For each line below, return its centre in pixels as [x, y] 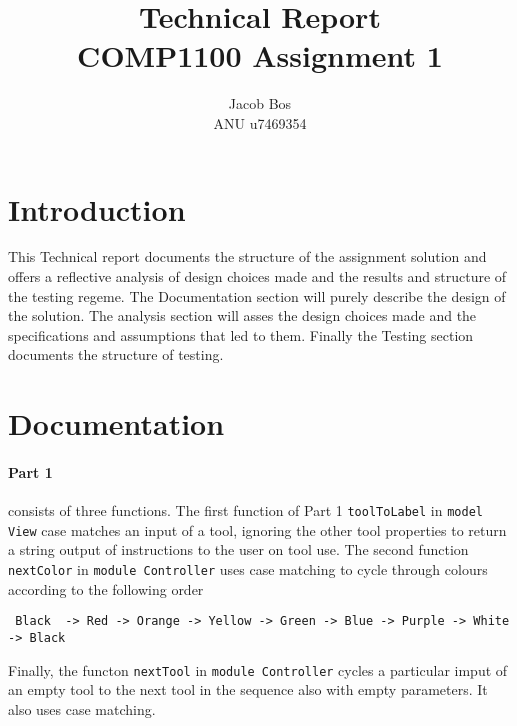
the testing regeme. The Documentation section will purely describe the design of [257, 295]
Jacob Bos [260, 103]
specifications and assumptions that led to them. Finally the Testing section [241, 334]
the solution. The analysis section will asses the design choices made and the [242, 315]
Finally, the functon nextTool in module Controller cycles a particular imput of [258, 669]
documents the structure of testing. [116, 354]
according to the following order [106, 588]
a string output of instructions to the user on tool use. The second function [238, 549]
